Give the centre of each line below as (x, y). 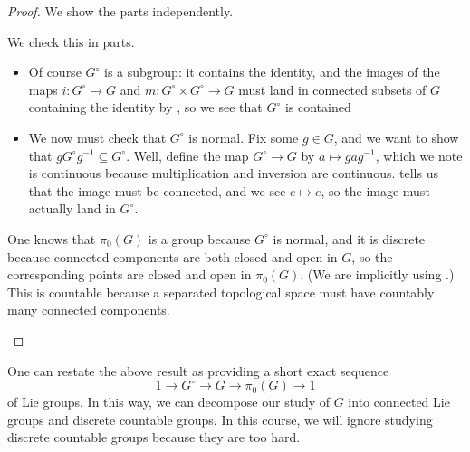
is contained (318, 107)
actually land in (72, 208)
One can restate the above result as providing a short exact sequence (198, 370)
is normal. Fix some (244, 137)
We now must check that (97, 137)
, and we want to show (396, 137)
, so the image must (375, 190)
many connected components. (89, 310)
